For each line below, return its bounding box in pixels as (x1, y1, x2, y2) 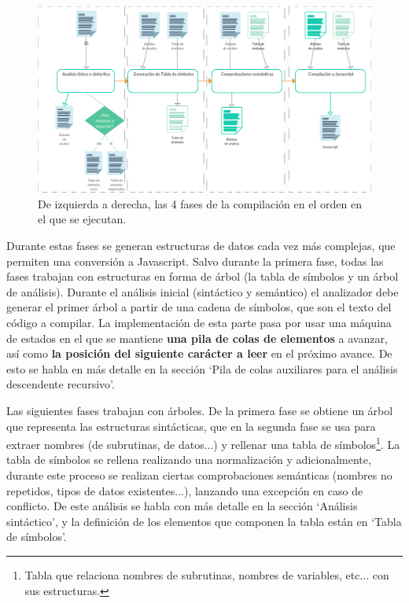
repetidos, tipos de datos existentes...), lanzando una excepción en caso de (6, 482, 363, 498)
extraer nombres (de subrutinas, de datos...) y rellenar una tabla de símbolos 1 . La (6, 434, 400, 452)
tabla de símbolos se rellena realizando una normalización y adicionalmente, (6, 451, 371, 468)
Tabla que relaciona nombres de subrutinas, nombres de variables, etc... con (24, 566, 389, 583)
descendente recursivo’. (6, 376, 115, 392)
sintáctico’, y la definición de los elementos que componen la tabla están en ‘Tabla (6, 513, 402, 529)
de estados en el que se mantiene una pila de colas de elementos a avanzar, (6, 329, 388, 346)
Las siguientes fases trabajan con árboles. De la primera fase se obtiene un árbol (6, 402, 393, 418)
